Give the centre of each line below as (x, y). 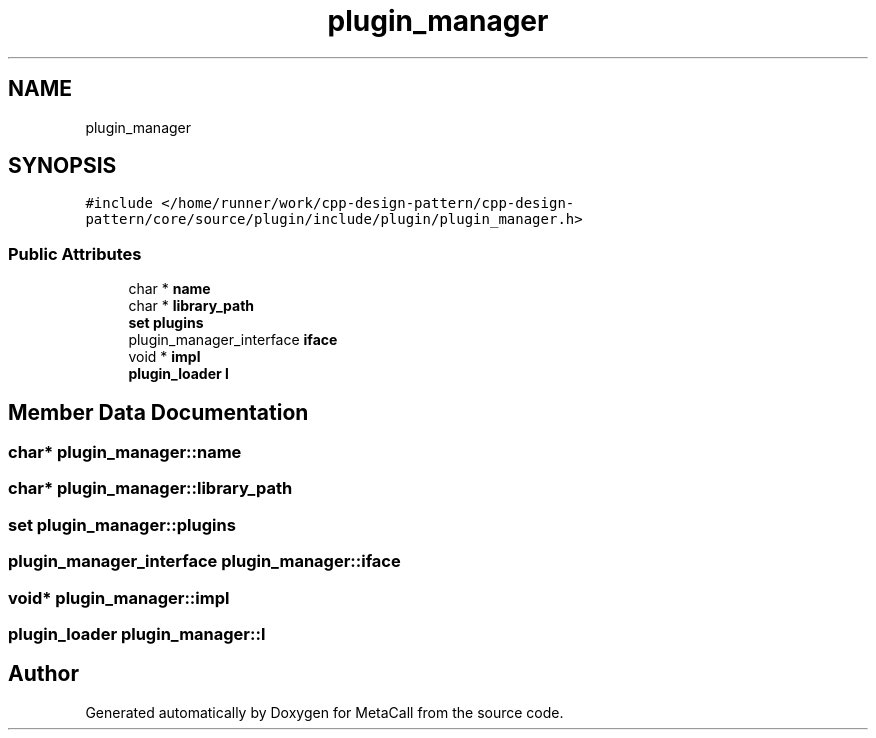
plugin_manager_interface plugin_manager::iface (204, 561)
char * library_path (191, 306)
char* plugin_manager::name (125, 452)
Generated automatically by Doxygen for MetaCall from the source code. (324, 712)
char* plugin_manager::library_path (150, 488)
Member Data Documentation (158, 412)
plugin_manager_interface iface (233, 340)
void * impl (164, 357)
